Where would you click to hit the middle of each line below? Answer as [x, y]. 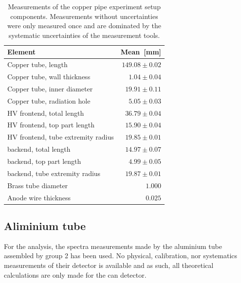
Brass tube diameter [38, 185]
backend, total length [39, 149]
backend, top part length [44, 161]
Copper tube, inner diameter [50, 88]
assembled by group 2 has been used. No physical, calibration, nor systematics [121, 256]
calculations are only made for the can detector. [75, 274]
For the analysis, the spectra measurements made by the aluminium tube [113, 246]
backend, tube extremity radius [54, 173]
